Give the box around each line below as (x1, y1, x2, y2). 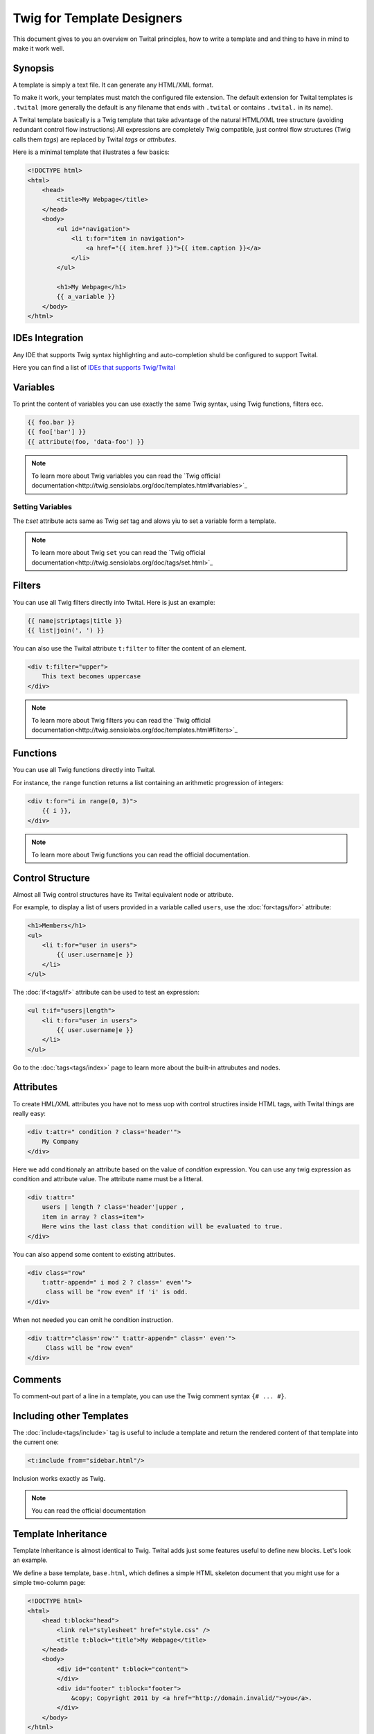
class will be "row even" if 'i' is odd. (45, 1288, 188, 1296)
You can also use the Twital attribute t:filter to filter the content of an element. (12, 644, 247, 652)
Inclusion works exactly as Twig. (12, 1475, 106, 1483)
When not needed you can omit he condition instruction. (12, 1315, 173, 1324)
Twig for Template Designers (12, 10, 183, 26)
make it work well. (12, 44, 65, 52)
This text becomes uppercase (42, 673, 141, 680)
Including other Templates (12, 1410, 129, 1422)
